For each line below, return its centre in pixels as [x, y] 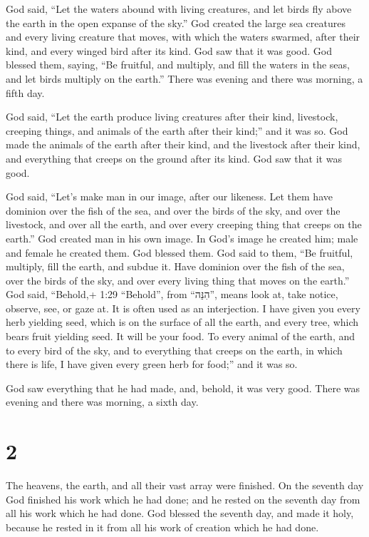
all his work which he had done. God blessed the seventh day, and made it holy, [180, 513]
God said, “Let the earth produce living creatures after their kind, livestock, [172, 117]
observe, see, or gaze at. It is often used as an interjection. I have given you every [183, 308]
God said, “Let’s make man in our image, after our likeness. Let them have [169, 196]
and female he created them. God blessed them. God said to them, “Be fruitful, [180, 252]
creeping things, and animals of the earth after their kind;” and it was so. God [177, 130]
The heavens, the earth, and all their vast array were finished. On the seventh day [185, 485]
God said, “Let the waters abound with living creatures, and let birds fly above [179, 9]
